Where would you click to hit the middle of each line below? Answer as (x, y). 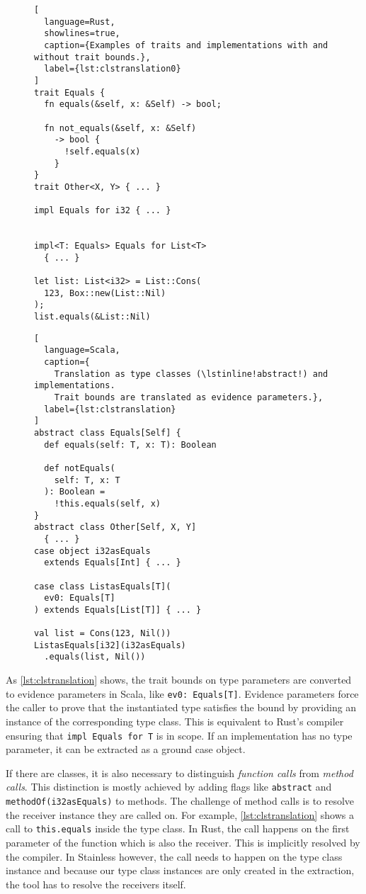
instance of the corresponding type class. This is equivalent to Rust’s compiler (175, 721)
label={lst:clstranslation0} (113, 69)
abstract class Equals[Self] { (108, 432)
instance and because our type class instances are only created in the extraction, (180, 870)
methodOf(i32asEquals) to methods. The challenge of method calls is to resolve (180, 801)
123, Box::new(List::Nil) (105, 293)
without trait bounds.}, (92, 57)
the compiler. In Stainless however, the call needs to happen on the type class (174, 856)
